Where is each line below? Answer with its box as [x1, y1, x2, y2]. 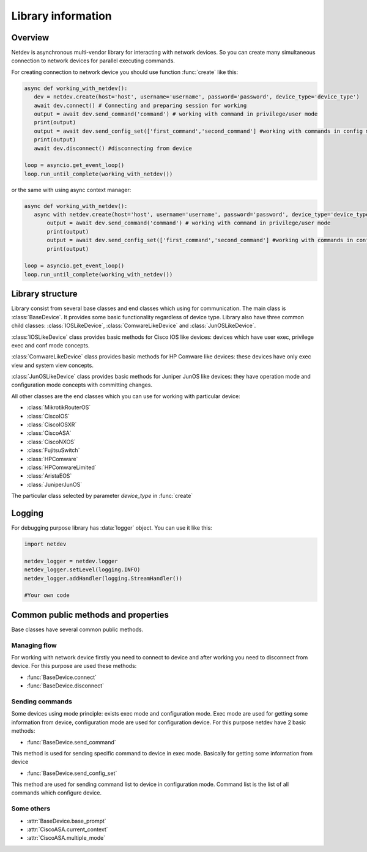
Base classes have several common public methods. [11, 626, 144, 633]
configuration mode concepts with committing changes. [11, 381, 153, 388]
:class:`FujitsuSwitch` [26, 446, 80, 454]
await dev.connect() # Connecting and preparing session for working [34, 102, 247, 109]
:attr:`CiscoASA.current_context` [26, 826, 108, 833]
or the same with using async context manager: [11, 186, 132, 193]
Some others [11, 804, 51, 813]
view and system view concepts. [11, 361, 94, 369]
